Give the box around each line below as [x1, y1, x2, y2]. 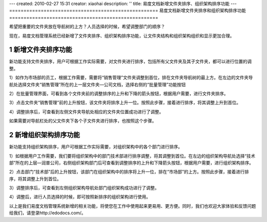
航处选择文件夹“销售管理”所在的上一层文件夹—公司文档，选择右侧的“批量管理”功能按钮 [9, 82, 186, 88]
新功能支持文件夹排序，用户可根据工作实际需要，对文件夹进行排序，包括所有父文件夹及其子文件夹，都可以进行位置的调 [9, 58, 252, 64]
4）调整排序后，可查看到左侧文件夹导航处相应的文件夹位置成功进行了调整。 [9, 109, 164, 115]
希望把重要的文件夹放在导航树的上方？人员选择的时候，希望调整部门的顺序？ [9, 24, 165, 30]
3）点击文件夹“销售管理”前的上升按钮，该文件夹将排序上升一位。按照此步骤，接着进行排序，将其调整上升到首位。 [9, 99, 241, 106]
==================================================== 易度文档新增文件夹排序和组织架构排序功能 [9, 7, 246, 13]
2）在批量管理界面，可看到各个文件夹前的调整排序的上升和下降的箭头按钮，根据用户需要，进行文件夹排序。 [9, 90, 228, 96]
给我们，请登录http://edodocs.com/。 [9, 210, 86, 216]
